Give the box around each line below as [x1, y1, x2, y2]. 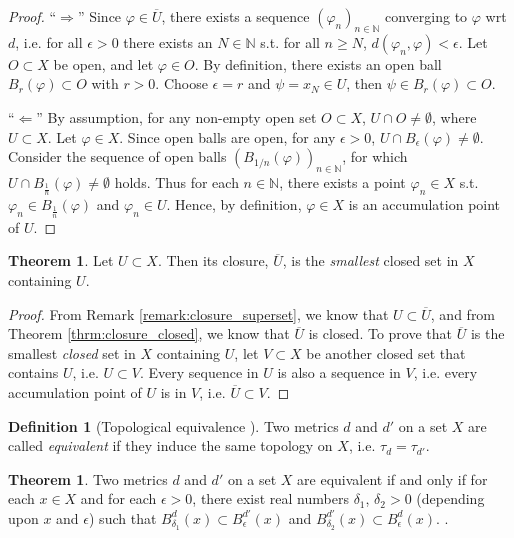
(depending [416, 488, 485, 509]
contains [8, 362, 59, 383]
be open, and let [53, 53, 154, 74]
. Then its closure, [157, 250, 269, 271]
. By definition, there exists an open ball [194, 53, 442, 74]
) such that [89, 507, 157, 528]
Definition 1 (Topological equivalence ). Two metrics [8, 415, 339, 436]
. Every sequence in [139, 362, 259, 383]
